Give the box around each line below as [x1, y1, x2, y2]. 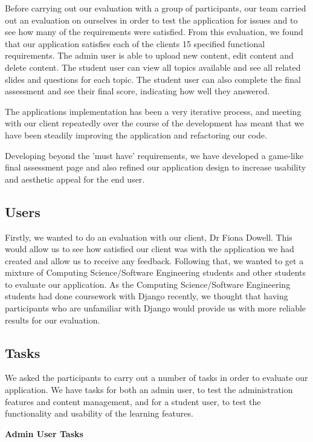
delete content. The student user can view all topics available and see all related [5, 60, 301, 73]
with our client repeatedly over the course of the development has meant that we [5, 117, 304, 129]
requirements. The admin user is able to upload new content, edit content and [5, 49, 294, 62]
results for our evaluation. [5, 313, 100, 326]
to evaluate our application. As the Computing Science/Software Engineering [5, 278, 291, 290]
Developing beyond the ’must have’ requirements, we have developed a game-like [5, 149, 303, 161]
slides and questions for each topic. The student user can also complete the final [5, 73, 301, 85]
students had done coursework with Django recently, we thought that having [5, 290, 288, 302]
